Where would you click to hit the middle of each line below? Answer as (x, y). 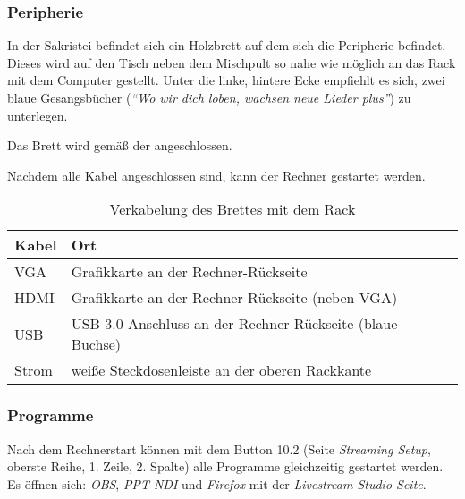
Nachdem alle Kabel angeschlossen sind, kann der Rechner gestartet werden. (216, 175)
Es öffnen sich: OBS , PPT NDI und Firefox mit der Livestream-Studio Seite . (217, 483)
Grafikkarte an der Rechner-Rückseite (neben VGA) (234, 298)
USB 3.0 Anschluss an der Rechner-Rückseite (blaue (234, 324)
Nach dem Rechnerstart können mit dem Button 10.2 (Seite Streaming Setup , (219, 448)
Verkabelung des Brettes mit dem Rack (232, 209)
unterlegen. (38, 115)
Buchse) (96, 344)
